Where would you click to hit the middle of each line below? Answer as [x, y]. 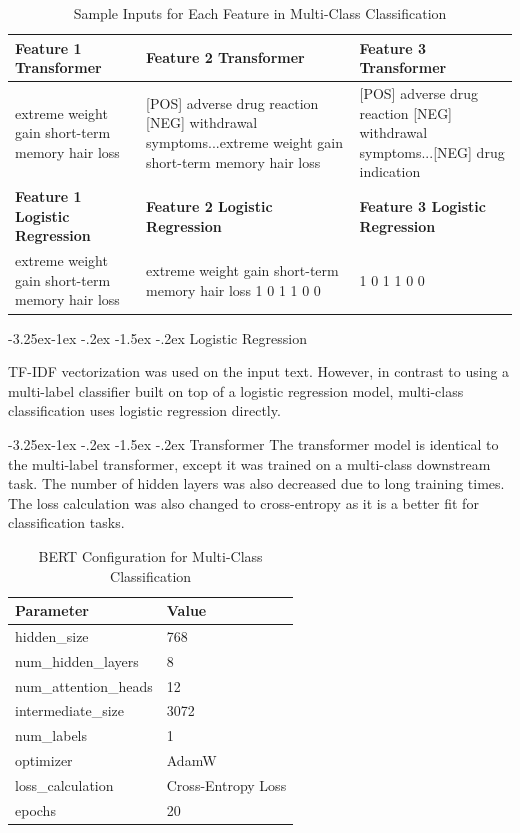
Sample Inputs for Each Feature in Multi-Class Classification [260, 13]
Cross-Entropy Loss [226, 785]
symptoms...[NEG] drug [432, 151]
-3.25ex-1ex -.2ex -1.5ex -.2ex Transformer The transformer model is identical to [253, 443]
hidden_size [52, 635]
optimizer [44, 760]
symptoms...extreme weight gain [245, 142]
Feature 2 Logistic [209, 206]
